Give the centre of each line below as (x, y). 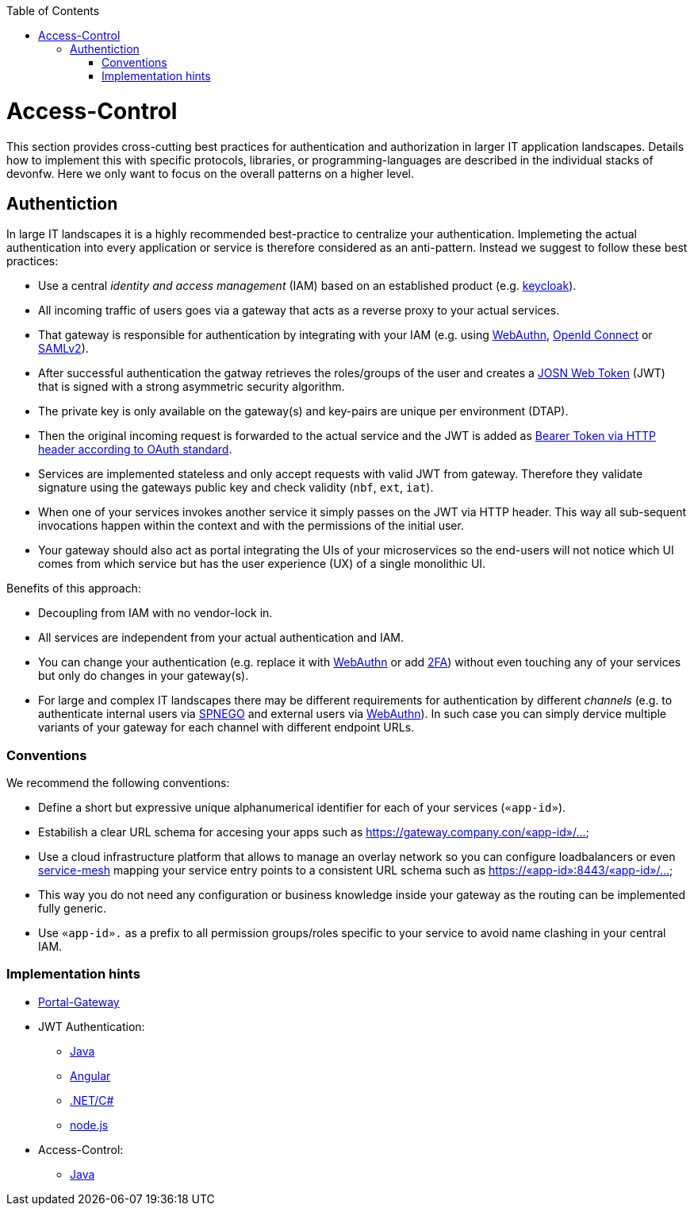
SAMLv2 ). (63, 349)
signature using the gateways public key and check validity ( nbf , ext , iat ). (236, 488)
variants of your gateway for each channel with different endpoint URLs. (226, 728)
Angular (90, 1075)
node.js (89, 1125)
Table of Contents (53, 11)
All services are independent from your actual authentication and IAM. (221, 638)
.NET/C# (92, 1100)
